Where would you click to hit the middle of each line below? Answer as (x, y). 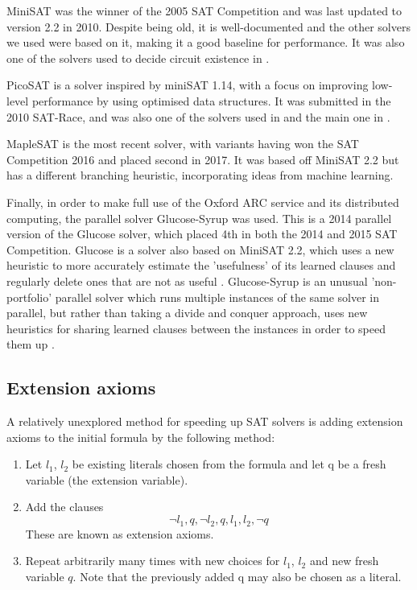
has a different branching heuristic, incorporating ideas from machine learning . (200, 175)
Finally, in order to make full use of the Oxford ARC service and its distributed (203, 202)
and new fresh (344, 561)
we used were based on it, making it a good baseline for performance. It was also (206, 42)
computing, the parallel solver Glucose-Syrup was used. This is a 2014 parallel (199, 218)
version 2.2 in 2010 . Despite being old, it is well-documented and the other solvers (208, 26)
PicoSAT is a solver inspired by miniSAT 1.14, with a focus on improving (188, 85)
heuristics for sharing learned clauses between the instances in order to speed (196, 328)
